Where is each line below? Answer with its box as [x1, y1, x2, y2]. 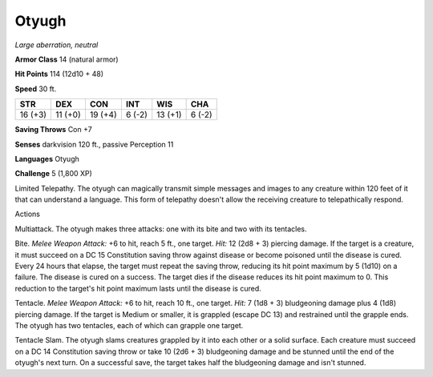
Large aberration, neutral [14, 40, 99, 50]
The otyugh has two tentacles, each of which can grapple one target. [14, 320, 244, 330]
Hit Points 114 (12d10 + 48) [14, 69, 104, 79]
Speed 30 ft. [14, 84, 57, 94]
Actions [14, 209, 40, 219]
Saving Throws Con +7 [14, 125, 92, 134]
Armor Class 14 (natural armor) [14, 54, 119, 64]
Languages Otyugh [14, 154, 79, 163]
